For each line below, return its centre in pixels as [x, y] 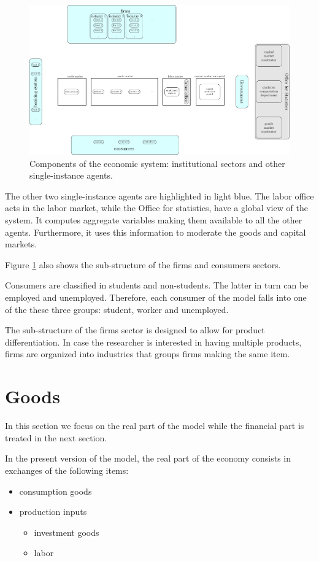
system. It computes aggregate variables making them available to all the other [154, 220]
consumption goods [56, 491]
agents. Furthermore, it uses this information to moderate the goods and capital [156, 232]
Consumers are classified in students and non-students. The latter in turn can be [157, 285]
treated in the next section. [56, 437]
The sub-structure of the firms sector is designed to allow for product [135, 330]
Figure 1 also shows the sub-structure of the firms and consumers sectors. [143, 264]
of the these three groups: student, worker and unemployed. [117, 309]
